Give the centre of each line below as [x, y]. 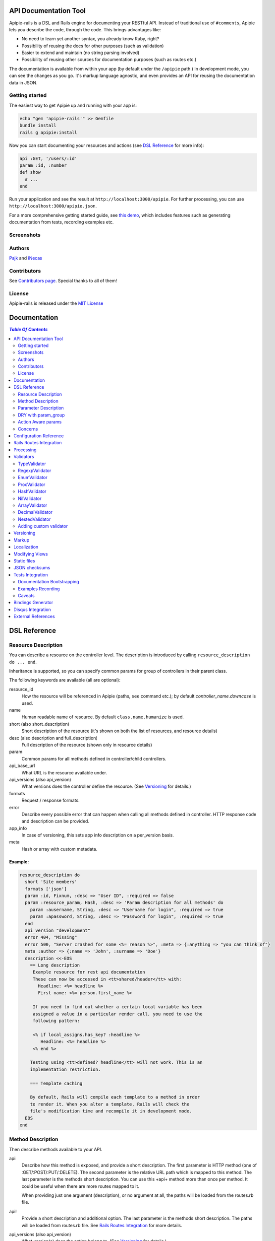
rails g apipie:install [49, 132]
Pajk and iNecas [26, 258]
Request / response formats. [51, 800]
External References [34, 617]
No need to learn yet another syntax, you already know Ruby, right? [90, 39]
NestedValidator [34, 519]
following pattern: [56, 1021]
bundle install [38, 126]
